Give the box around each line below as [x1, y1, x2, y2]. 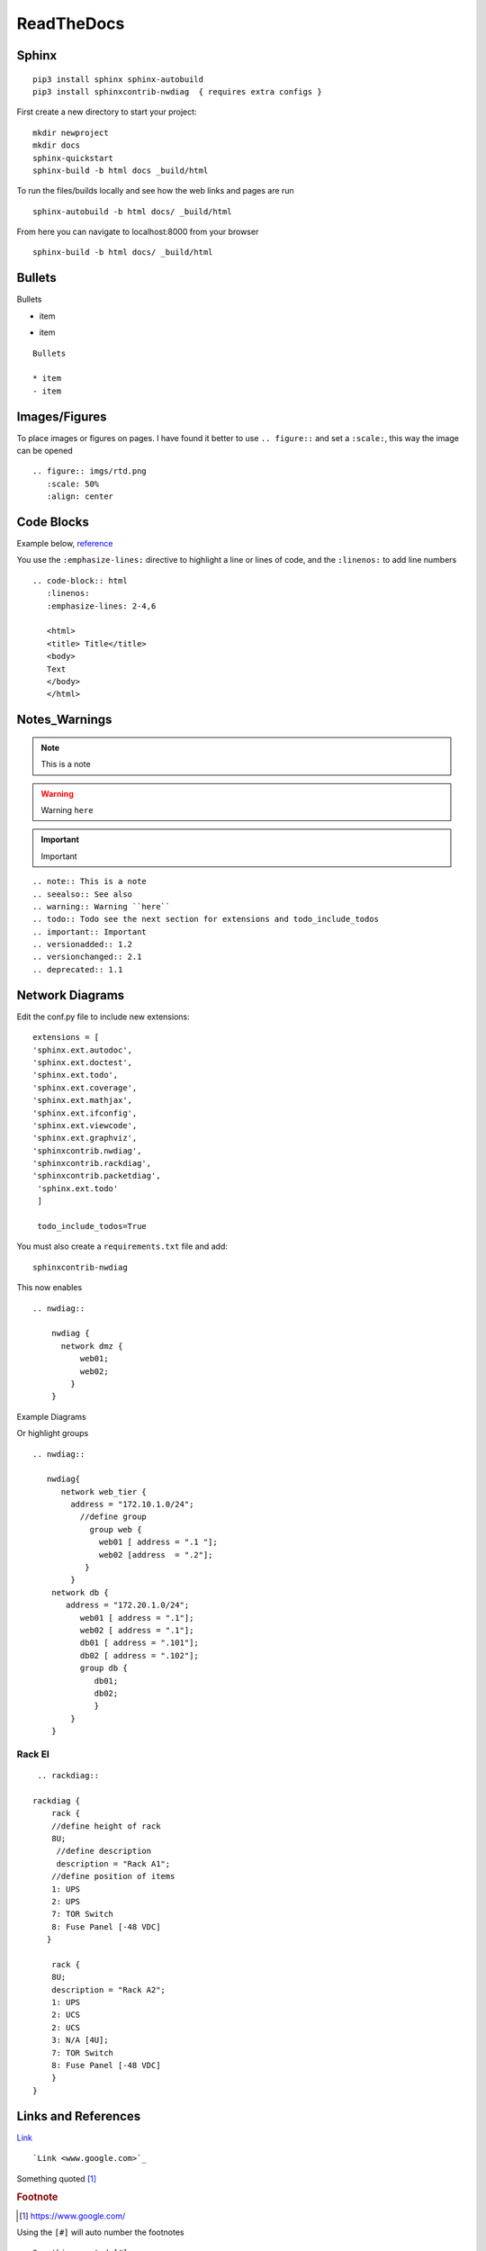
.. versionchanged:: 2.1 [32, 952, 142, 963]
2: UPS [50, 1896, 81, 1906]
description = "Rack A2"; [50, 1984, 166, 1994]
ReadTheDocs [16, 14, 125, 33]
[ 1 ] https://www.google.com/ [19, 2210, 126, 2221]
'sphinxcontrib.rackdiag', [32, 1158, 152, 1169]
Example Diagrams [16, 1411, 86, 1422]
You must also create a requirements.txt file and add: [16, 1241, 229, 1252]
